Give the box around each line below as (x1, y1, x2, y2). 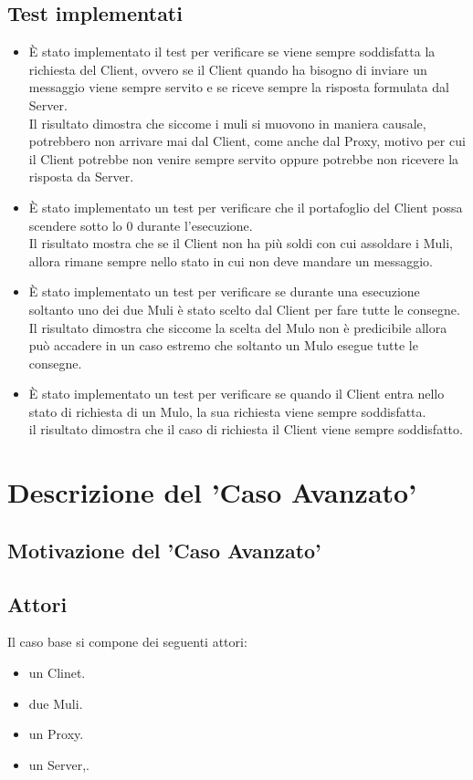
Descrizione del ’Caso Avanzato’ (7, 473, 417, 511)
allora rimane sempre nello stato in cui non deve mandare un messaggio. (28, 251, 434, 270)
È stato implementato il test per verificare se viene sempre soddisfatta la (28, 42, 436, 61)
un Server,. (28, 754, 90, 774)
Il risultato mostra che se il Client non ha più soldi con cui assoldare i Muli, (28, 234, 453, 253)
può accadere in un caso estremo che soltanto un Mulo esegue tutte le (28, 336, 418, 355)
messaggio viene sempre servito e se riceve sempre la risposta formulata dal (28, 78, 449, 97)
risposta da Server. (28, 167, 134, 186)
